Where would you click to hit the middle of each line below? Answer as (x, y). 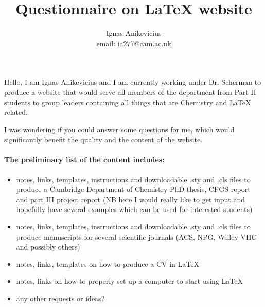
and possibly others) (48, 247)
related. (16, 112)
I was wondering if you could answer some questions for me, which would (119, 129)
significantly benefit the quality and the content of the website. (103, 139)
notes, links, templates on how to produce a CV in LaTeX (108, 264)
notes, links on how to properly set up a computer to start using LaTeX (129, 281)
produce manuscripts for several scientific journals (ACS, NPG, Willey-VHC (136, 236)
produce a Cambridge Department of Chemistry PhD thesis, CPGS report (133, 189)
